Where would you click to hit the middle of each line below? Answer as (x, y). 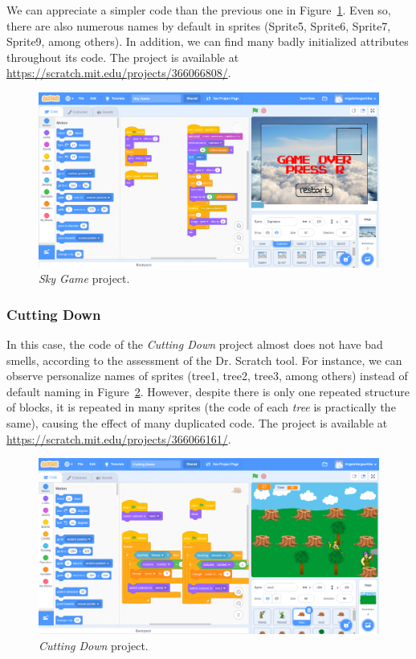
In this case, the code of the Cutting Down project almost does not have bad (195, 344)
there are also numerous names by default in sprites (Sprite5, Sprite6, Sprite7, (199, 25)
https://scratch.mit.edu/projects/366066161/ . (119, 438)
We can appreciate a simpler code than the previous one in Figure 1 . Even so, (199, 10)
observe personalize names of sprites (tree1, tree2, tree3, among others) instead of (207, 376)
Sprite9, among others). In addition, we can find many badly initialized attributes (208, 41)
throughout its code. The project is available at (123, 57)
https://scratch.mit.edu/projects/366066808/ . (119, 73)
